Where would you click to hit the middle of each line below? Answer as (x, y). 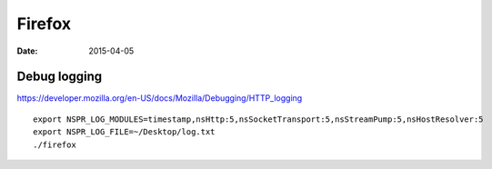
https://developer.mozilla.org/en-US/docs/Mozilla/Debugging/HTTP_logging (160, 98)
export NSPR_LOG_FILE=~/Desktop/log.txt (124, 132)
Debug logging (60, 77)
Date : (27, 51)
